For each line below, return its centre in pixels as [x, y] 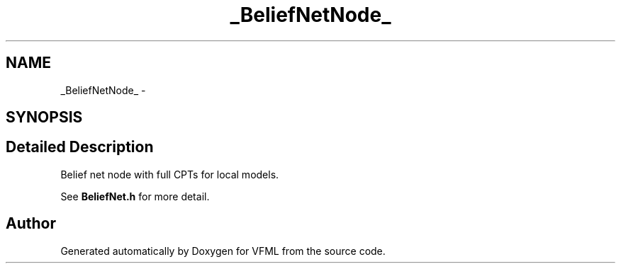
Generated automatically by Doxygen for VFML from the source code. [223, 251]
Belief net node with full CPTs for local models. [170, 174]
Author [31, 224]
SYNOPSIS [44, 118]
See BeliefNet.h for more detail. [135, 196]
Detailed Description [80, 147]
